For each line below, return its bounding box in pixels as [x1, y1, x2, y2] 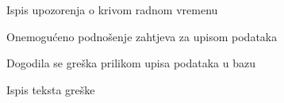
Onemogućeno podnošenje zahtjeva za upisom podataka [6, 28, 278, 44]
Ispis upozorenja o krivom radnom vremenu [6, 2, 218, 17]
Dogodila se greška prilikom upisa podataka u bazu [6, 55, 255, 71]
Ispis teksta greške [6, 81, 95, 97]
